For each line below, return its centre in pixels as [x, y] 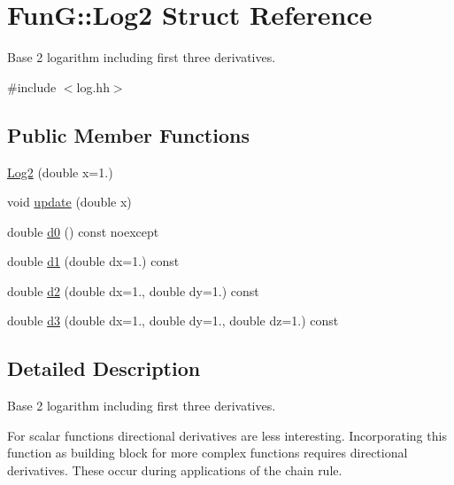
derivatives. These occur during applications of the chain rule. [175, 470]
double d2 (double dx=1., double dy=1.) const [133, 290]
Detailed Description [104, 368]
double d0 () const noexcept [83, 231]
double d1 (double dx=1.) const [93, 261]
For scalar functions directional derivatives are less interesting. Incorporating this [227, 435]
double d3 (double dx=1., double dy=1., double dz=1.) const [173, 321]
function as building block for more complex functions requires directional [208, 453]
